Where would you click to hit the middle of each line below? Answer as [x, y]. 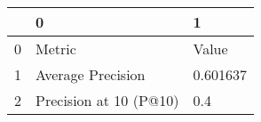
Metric [56, 49]
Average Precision [91, 74]
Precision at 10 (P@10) [107, 100]
